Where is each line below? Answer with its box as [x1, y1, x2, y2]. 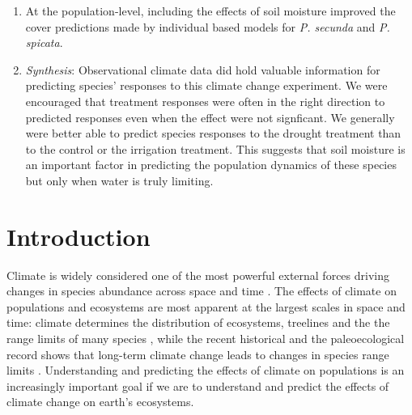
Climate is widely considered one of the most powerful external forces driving [6, 266, 389, 283]
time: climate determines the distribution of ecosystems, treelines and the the [6, 314, 390, 331]
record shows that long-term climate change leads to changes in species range [6, 345, 389, 362]
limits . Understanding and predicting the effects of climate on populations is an [6, 362, 405, 379]
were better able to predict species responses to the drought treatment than [25, 125, 401, 142]
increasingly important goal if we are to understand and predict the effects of [6, 377, 389, 394]
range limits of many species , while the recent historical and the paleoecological [6, 330, 405, 347]
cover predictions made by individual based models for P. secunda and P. [25, 18, 390, 35]
